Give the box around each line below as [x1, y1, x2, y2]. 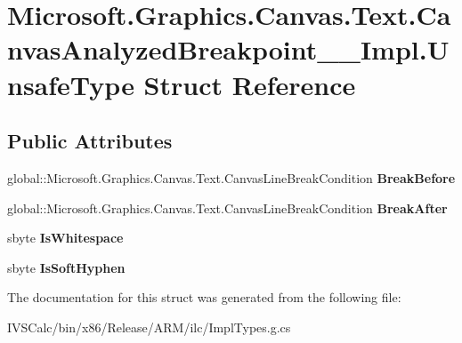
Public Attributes [7, 127, 173, 155]
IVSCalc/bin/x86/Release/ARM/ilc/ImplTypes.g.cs [7, 317, 291, 336]
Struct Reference [143, 66, 356, 102]
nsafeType [7, 66, 134, 102]
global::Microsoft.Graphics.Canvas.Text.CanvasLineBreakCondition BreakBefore [7, 168, 456, 187]
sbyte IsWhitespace [7, 228, 124, 247]
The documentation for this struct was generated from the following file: [7, 288, 401, 307]
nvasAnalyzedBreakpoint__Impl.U [7, 31, 450, 68]
